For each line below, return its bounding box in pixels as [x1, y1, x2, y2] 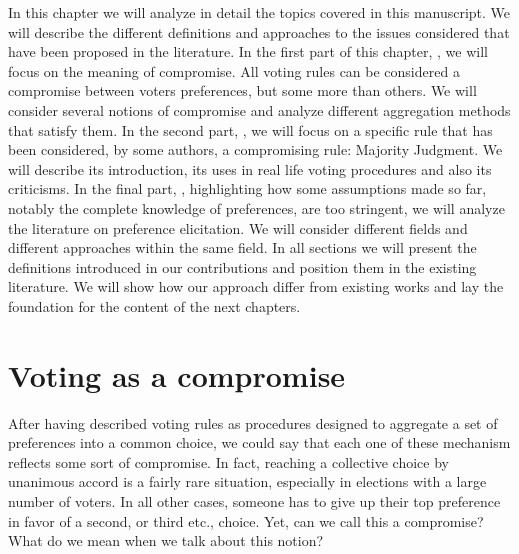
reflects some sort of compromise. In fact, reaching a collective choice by [8, 451, 449, 472]
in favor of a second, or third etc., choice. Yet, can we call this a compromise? [8, 510, 484, 531]
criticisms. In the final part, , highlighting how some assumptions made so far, [8, 178, 487, 199]
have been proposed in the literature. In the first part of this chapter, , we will [8, 41, 488, 62]
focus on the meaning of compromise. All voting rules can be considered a [8, 60, 460, 81]
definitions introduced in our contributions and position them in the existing [8, 256, 477, 277]
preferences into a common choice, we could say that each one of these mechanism [8, 432, 511, 453]
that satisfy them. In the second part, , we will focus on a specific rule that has [8, 119, 493, 140]
